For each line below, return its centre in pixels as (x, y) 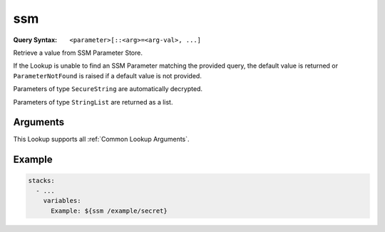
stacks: (41, 181)
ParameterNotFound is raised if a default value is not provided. (108, 75)
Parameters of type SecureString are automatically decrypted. (108, 89)
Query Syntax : (35, 40)
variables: (62, 201)
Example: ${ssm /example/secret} (109, 211)
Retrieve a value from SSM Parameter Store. (78, 53)
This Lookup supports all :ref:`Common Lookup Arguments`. (101, 139)
